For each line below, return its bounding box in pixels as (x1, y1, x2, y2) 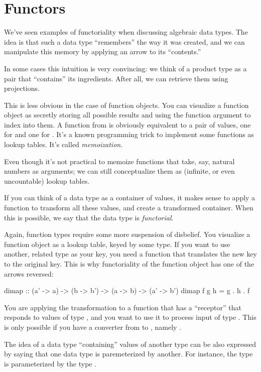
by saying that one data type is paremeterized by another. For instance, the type (4, 348, 253, 359)
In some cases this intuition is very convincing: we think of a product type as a (4, 63, 247, 73)
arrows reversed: (4, 268, 54, 279)
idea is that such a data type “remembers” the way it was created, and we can (4, 36, 245, 47)
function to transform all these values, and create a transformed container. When (4, 202, 253, 213)
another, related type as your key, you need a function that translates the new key (4, 249, 257, 259)
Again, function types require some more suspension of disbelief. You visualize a (4, 229, 250, 239)
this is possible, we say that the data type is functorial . (4, 212, 174, 222)
